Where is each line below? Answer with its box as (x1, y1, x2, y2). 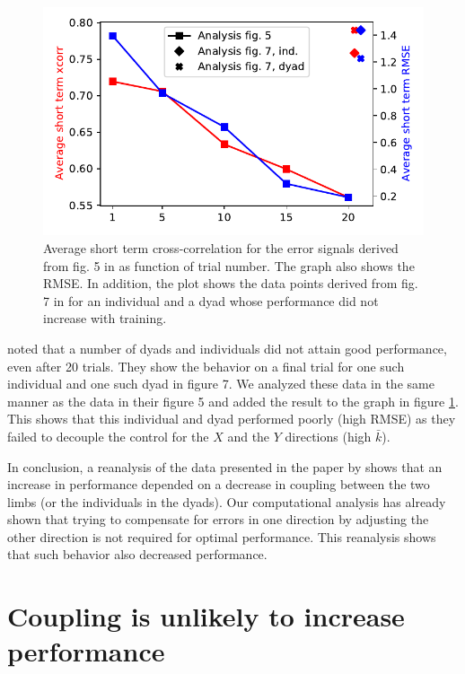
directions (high (285, 426, 372, 445)
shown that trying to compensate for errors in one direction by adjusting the (7, 510, 429, 529)
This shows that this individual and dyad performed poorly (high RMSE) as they (7, 409, 456, 428)
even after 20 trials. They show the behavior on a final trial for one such (7, 356, 405, 375)
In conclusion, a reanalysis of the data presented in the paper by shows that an (7, 457, 443, 476)
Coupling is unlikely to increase (7, 598, 405, 635)
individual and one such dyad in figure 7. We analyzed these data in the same (7, 374, 434, 393)
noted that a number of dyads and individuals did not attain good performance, (7, 338, 447, 357)
